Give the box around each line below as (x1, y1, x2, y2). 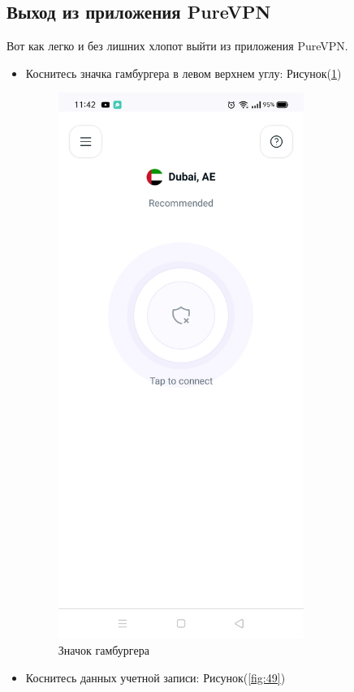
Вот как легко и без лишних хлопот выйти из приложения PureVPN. (6, 37, 348, 54)
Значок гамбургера (58, 642, 149, 659)
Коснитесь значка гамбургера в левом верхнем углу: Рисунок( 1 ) (25, 64, 342, 81)
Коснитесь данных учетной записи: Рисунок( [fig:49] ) (25, 668, 286, 686)
